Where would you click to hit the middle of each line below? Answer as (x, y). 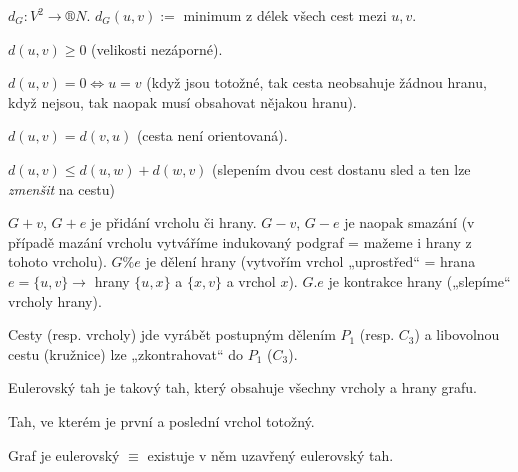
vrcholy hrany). (55, 300)
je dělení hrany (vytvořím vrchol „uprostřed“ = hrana (310, 261)
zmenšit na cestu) (61, 188)
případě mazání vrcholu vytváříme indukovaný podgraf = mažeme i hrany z (240, 241)
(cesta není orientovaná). (212, 135)
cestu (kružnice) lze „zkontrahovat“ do (126, 353)
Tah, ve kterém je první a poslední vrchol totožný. (161, 420)
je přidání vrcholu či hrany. (173, 222)
